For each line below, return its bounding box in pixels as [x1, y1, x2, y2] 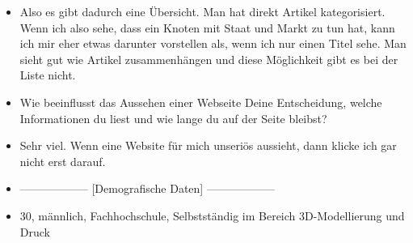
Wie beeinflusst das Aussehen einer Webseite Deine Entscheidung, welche [19, 93, 382, 110]
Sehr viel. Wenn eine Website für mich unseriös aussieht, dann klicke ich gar [19, 137, 397, 154]
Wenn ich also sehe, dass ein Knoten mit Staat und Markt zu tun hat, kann [19, 19, 395, 36]
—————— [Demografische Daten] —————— [19, 180, 275, 197]
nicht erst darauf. [19, 152, 106, 169]
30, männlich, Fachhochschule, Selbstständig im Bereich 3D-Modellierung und [19, 207, 405, 224]
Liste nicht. [19, 66, 76, 83]
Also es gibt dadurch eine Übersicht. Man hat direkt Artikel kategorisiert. [19, 3, 386, 19]
